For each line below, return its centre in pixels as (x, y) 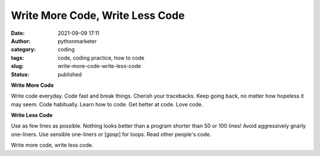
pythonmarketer (77, 41)
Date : (18, 33)
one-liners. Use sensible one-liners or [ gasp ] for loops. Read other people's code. (111, 134)
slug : (17, 66)
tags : (17, 58)
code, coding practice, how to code (101, 58)
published (70, 74)
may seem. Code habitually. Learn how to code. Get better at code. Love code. (107, 104)
